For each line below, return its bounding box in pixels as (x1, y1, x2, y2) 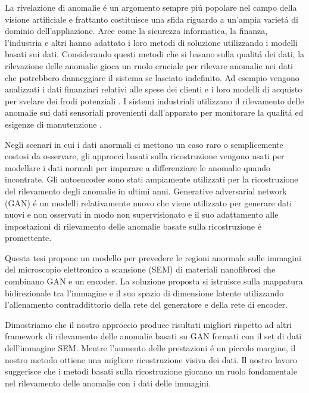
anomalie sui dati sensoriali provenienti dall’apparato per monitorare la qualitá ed (5, 106, 304, 119)
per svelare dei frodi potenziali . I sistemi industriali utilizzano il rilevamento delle (5, 94, 304, 107)
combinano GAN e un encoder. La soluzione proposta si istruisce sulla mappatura (5, 275, 303, 287)
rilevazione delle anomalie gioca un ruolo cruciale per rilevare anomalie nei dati (5, 59, 294, 72)
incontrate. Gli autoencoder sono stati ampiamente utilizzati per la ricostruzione (5, 173, 298, 185)
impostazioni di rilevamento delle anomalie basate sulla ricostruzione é (5, 219, 261, 232)
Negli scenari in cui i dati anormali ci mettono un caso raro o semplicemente (5, 138, 283, 150)
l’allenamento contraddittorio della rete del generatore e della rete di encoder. (5, 298, 288, 311)
